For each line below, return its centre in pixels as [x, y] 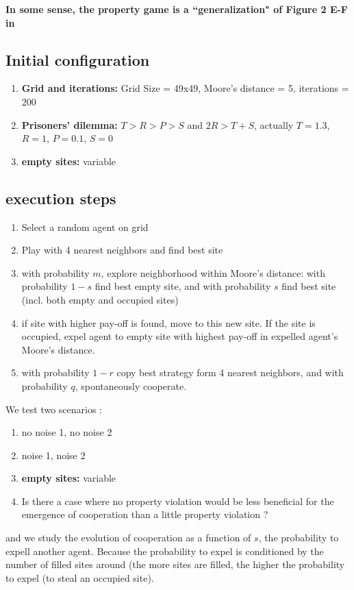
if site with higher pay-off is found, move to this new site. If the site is [168, 322]
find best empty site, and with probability [183, 286]
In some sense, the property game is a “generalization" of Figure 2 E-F [177, 9]
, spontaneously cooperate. [131, 385]
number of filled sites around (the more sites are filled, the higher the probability [175, 564]
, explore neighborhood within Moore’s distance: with [213, 272]
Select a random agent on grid [85, 226]
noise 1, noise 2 [53, 455]
